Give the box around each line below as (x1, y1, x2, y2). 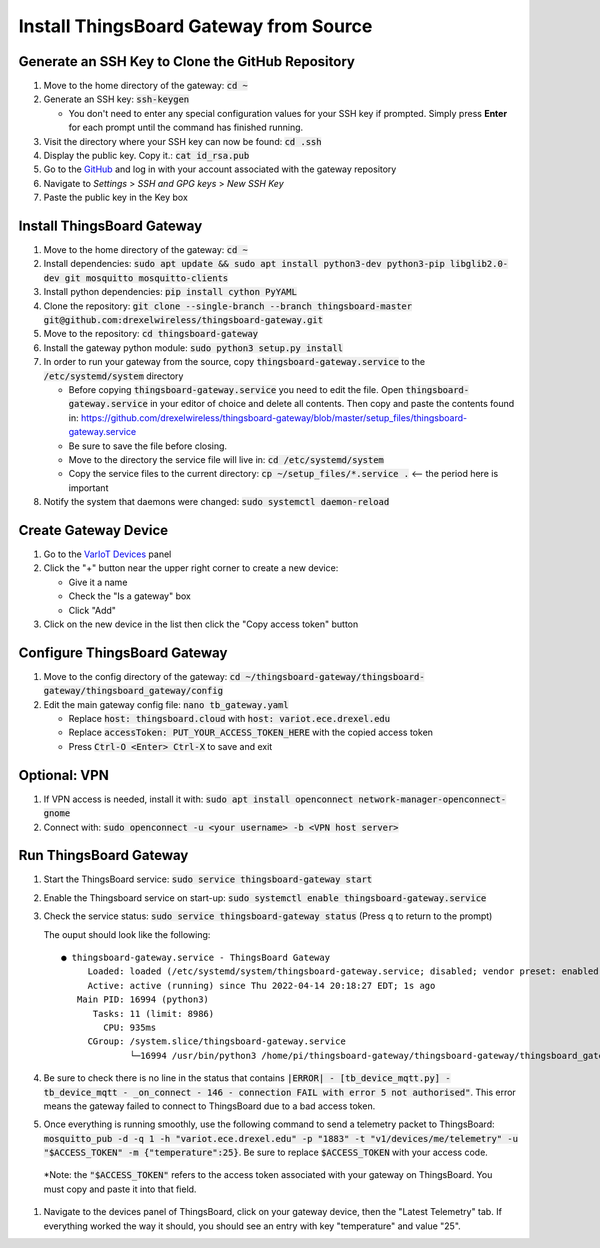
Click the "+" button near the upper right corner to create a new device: (43, 562, 339, 574)
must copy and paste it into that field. (43, 1183, 197, 1195)
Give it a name (68, 576, 128, 588)
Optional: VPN (18, 766, 109, 784)
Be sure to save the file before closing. (68, 440, 228, 452)
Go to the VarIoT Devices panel (43, 548, 172, 560)
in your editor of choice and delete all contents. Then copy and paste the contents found (150, 398, 515, 410)
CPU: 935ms (103, 1021, 157, 1033)
